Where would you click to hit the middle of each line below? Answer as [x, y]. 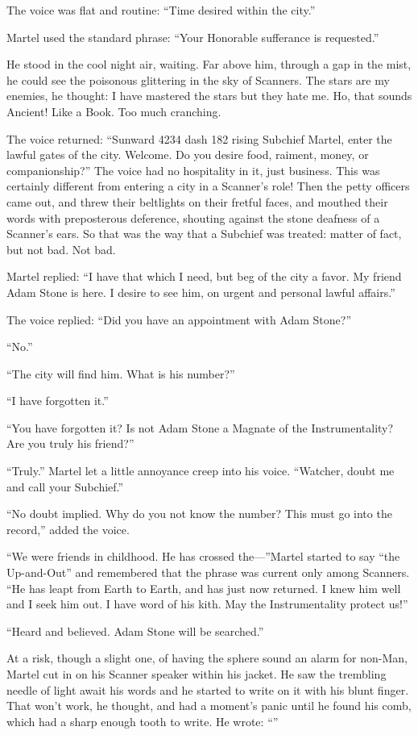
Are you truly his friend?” [70, 443]
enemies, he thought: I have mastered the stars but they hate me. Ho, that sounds [209, 96]
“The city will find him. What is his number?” [121, 373]
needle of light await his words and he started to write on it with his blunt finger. [208, 689]
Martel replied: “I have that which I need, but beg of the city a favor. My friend [204, 276]
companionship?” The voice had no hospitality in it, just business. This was [193, 170]
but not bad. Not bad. [61, 249]
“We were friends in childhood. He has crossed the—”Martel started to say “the [203, 556]
